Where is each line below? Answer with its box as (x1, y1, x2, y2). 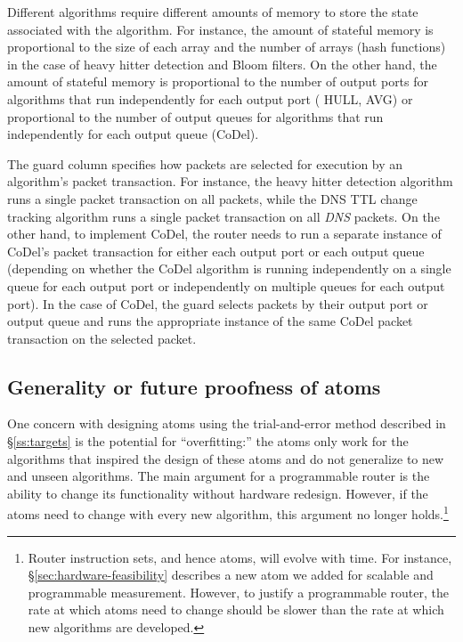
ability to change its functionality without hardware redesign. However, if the (7, 484, 428, 502)
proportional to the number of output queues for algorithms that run (7, 107, 384, 126)
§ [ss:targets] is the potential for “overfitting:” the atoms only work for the (7, 432, 409, 451)
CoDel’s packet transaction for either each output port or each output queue (7, 241, 425, 260)
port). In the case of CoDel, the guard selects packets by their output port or (7, 294, 428, 313)
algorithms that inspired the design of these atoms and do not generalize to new (7, 449, 444, 467)
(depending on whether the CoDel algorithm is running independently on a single (7, 259, 451, 278)
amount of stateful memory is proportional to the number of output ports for (7, 72, 429, 91)
